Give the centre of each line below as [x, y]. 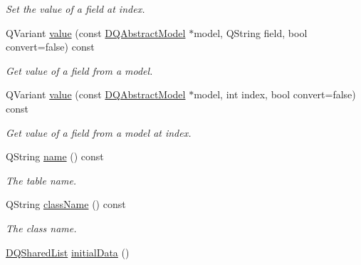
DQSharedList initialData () [68, 252]
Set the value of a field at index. [75, 9]
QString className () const [66, 204]
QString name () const [55, 156]
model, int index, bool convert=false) [275, 94]
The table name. [41, 180]
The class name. [41, 228]
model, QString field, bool [251, 32]
